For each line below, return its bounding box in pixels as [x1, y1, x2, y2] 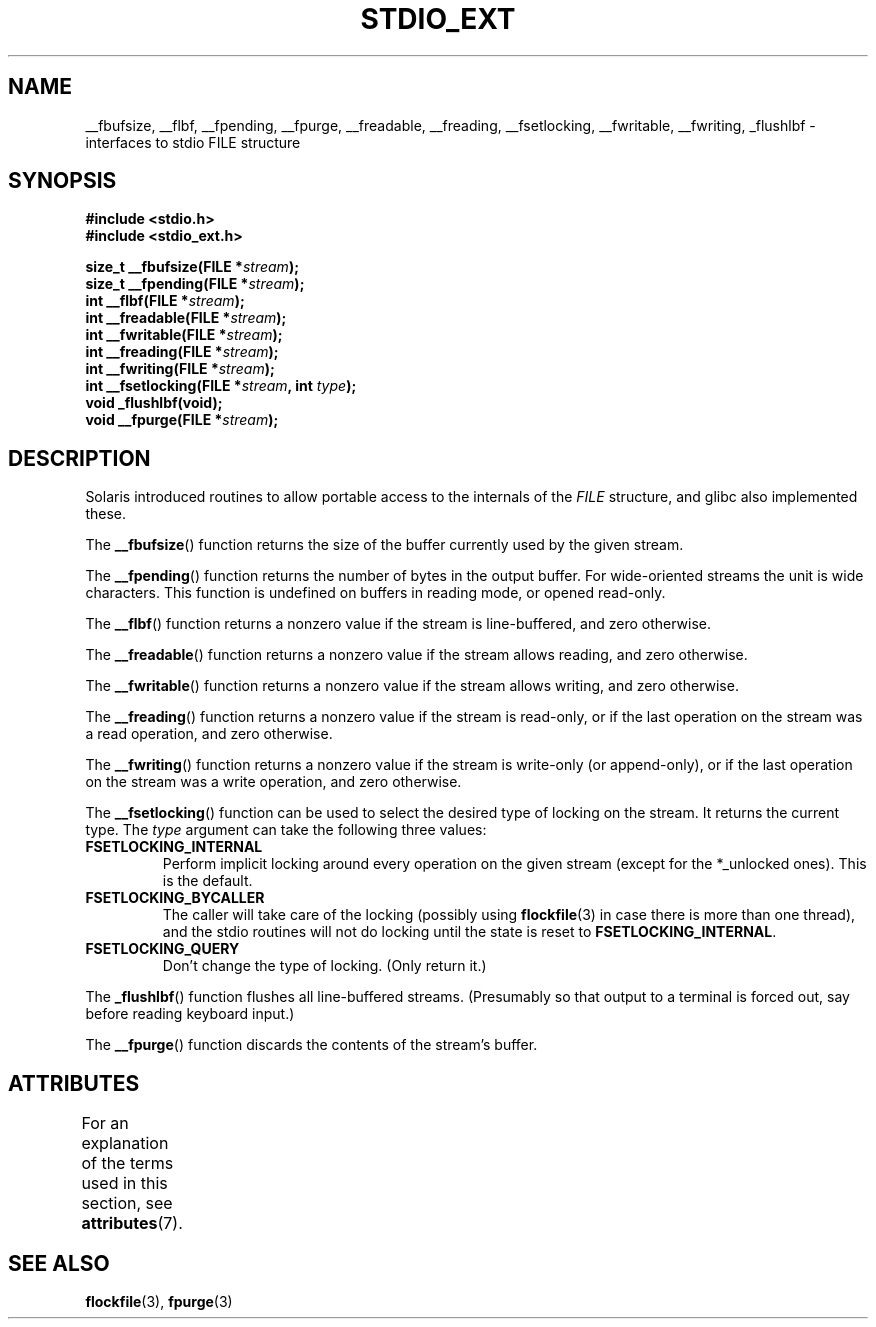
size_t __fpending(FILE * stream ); [85, 275, 305, 293]
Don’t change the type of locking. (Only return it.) [162, 957, 487, 975]
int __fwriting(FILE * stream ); [85, 360, 275, 378]
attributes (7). [81, 1213, 183, 1234]
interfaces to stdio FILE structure [85, 133, 301, 151]
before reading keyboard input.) [85, 1005, 295, 1023]
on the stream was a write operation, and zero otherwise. [85, 773, 462, 791]
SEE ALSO [8, 1250, 110, 1276]
